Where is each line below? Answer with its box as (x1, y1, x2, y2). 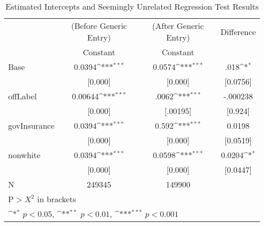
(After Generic (152, 20, 204, 31)
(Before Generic (71, 20, 127, 31)
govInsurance (8, 120, 55, 131)
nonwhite (8, 149, 41, 161)
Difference (220, 25, 256, 37)
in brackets (37, 193, 76, 205)
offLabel (8, 90, 37, 102)
